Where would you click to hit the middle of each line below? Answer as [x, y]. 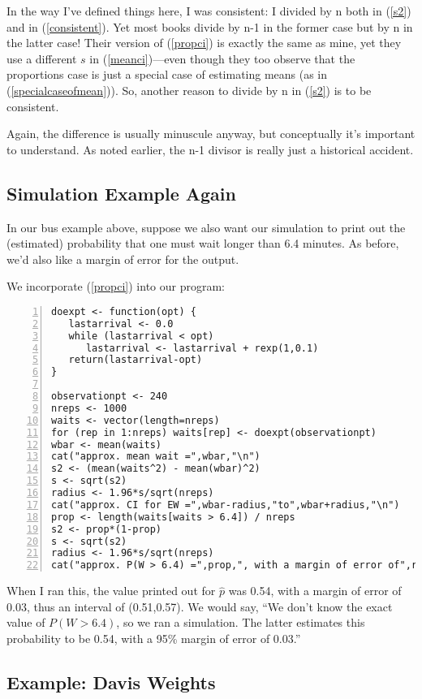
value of [26, 622]
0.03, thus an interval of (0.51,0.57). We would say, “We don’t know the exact [200, 606]
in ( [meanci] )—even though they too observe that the [222, 58]
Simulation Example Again [121, 193]
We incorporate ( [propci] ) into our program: [116, 286]
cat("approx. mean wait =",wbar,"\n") [156, 457]
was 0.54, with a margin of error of [315, 591]
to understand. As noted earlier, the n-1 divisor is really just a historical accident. [210, 149]
